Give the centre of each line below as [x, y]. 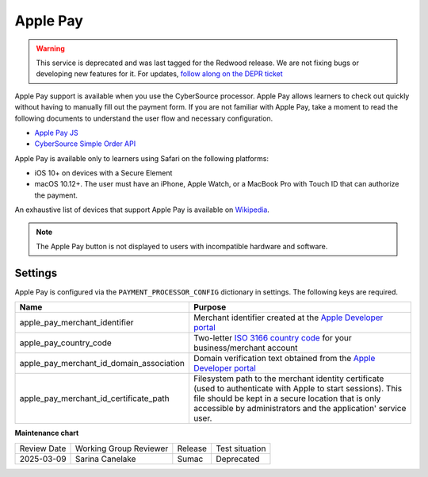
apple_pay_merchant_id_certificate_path [94, 398]
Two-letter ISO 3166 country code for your [272, 338]
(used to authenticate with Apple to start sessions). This [298, 389]
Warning [50, 48]
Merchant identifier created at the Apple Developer [288, 317]
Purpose [210, 307]
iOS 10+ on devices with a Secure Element [103, 173]
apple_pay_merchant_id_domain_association [102, 364]
